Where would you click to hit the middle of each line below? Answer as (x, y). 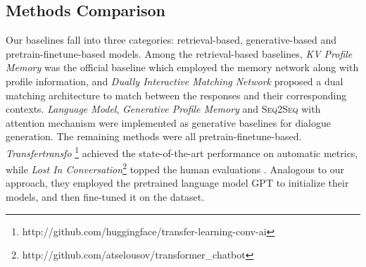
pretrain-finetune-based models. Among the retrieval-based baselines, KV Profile (179, 53)
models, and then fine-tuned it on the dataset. (105, 197)
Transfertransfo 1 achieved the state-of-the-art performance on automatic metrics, (182, 151)
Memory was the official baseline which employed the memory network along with (182, 67)
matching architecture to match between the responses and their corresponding (176, 95)
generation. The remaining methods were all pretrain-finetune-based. (154, 136)
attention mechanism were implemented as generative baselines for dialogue (168, 122)
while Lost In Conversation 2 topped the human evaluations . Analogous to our (175, 168)
